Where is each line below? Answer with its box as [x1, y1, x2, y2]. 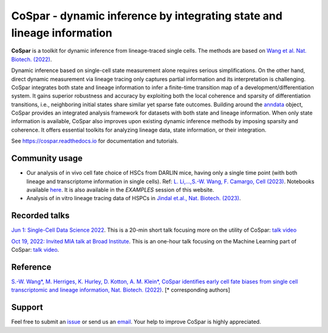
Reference [11, 261, 52, 272]
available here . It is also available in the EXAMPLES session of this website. [26, 186, 214, 193]
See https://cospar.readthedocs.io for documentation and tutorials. [11, 137, 179, 145]
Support [11, 302, 43, 312]
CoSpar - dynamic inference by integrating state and [11, 9, 282, 22]
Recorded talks [11, 210, 70, 221]
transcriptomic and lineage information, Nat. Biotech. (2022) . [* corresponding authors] [11, 286, 230, 294]
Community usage [11, 153, 83, 164]
